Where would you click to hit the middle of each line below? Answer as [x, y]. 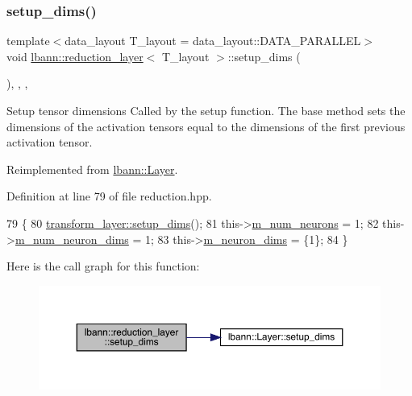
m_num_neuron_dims [72, 239]
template [28, 41]
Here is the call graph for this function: [103, 266]
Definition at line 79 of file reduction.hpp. [109, 196]
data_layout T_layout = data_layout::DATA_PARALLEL [213, 41]
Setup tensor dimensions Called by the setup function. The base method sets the [206, 110]
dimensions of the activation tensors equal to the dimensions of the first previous [206, 126]
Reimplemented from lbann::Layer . [92, 169]
